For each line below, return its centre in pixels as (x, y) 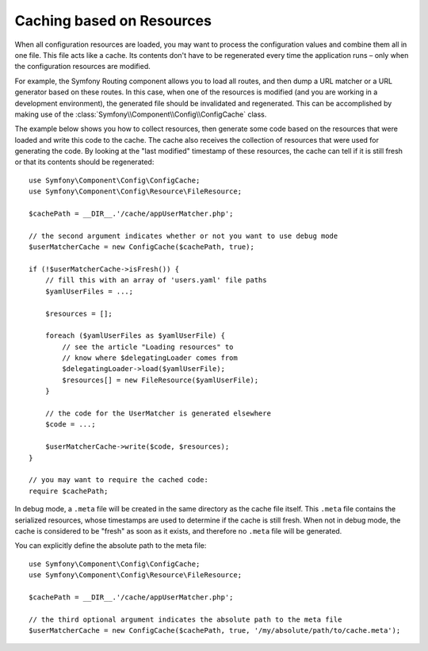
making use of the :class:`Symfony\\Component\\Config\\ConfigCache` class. (141, 114)
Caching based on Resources (113, 21)
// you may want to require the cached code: (119, 480)
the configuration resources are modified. (82, 67)
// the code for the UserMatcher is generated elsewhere (158, 414)
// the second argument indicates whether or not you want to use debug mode (183, 236)
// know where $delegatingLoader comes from (150, 358)
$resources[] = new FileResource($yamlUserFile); (160, 380)
